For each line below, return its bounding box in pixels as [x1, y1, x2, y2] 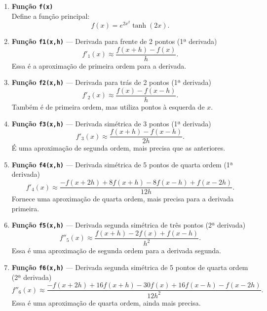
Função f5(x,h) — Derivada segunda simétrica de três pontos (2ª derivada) [11, 220, 246, 230]
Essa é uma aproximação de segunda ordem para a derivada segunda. [11, 245, 221, 256]
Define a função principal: [11, 10, 90, 21]
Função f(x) [11, 1, 53, 11]
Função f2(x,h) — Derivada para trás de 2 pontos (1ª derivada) [11, 77, 211, 87]
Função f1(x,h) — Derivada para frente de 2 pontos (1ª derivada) [11, 36, 217, 46]
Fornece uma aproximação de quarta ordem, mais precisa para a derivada [11, 194, 234, 204]
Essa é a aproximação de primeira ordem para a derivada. [11, 60, 187, 71]
